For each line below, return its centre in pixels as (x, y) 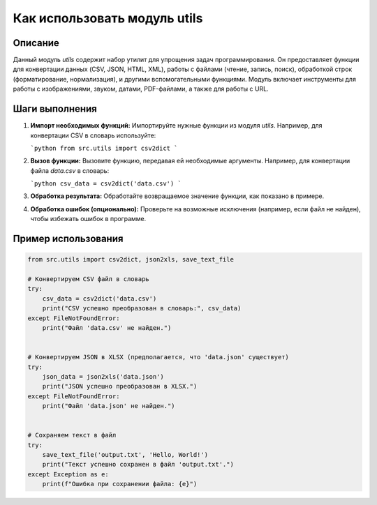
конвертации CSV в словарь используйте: (93, 135)
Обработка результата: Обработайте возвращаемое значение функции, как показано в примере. (177, 196)
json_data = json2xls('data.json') (103, 376)
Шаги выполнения (55, 109)
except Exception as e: (68, 474)
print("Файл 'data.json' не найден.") (109, 406)
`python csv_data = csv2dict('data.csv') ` (106, 184)
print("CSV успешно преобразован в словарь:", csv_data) (142, 308)
